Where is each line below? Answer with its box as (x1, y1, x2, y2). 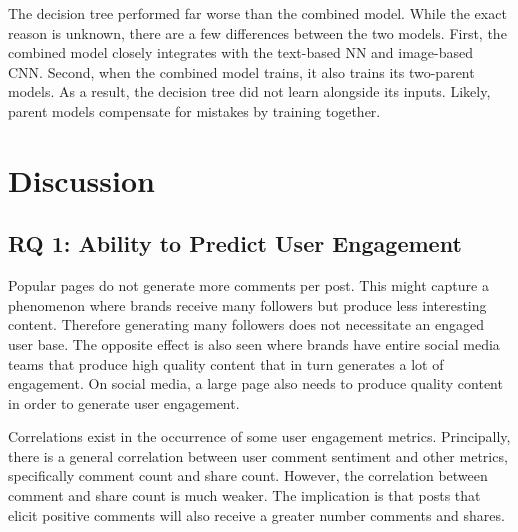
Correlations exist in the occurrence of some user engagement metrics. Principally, (8, 426, 511, 447)
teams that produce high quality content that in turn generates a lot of (8, 353, 444, 374)
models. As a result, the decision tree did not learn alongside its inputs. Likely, (8, 81, 491, 102)
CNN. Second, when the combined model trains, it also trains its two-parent (8, 61, 475, 82)
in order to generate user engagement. (8, 392, 240, 413)
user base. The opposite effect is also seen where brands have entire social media (8, 333, 500, 354)
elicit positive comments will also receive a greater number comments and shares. (8, 504, 505, 525)
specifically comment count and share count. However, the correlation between (8, 465, 488, 486)
